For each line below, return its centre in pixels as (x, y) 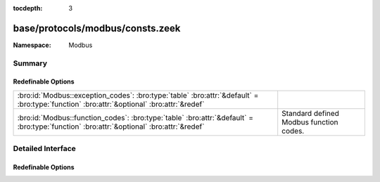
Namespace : (32, 45)
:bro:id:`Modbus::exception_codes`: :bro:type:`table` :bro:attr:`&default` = (138, 95)
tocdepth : (28, 8)
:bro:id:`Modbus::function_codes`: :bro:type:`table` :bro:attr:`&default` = (135, 117)
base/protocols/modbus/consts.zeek (97, 28)
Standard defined (310, 113)
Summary (30, 63)
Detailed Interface (45, 149)
